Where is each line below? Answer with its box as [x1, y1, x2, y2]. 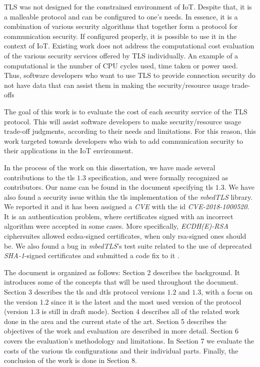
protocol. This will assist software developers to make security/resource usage [4, 116, 241, 126]
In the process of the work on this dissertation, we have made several [4, 162, 215, 172]
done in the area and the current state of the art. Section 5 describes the [4, 316, 226, 326]
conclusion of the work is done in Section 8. [4, 355, 137, 366]
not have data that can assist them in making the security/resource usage [4, 79, 229, 90]
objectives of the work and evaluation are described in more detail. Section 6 [4, 326, 238, 336]
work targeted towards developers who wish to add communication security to [4, 135, 243, 146]
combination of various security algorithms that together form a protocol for [4, 21, 238, 31]
